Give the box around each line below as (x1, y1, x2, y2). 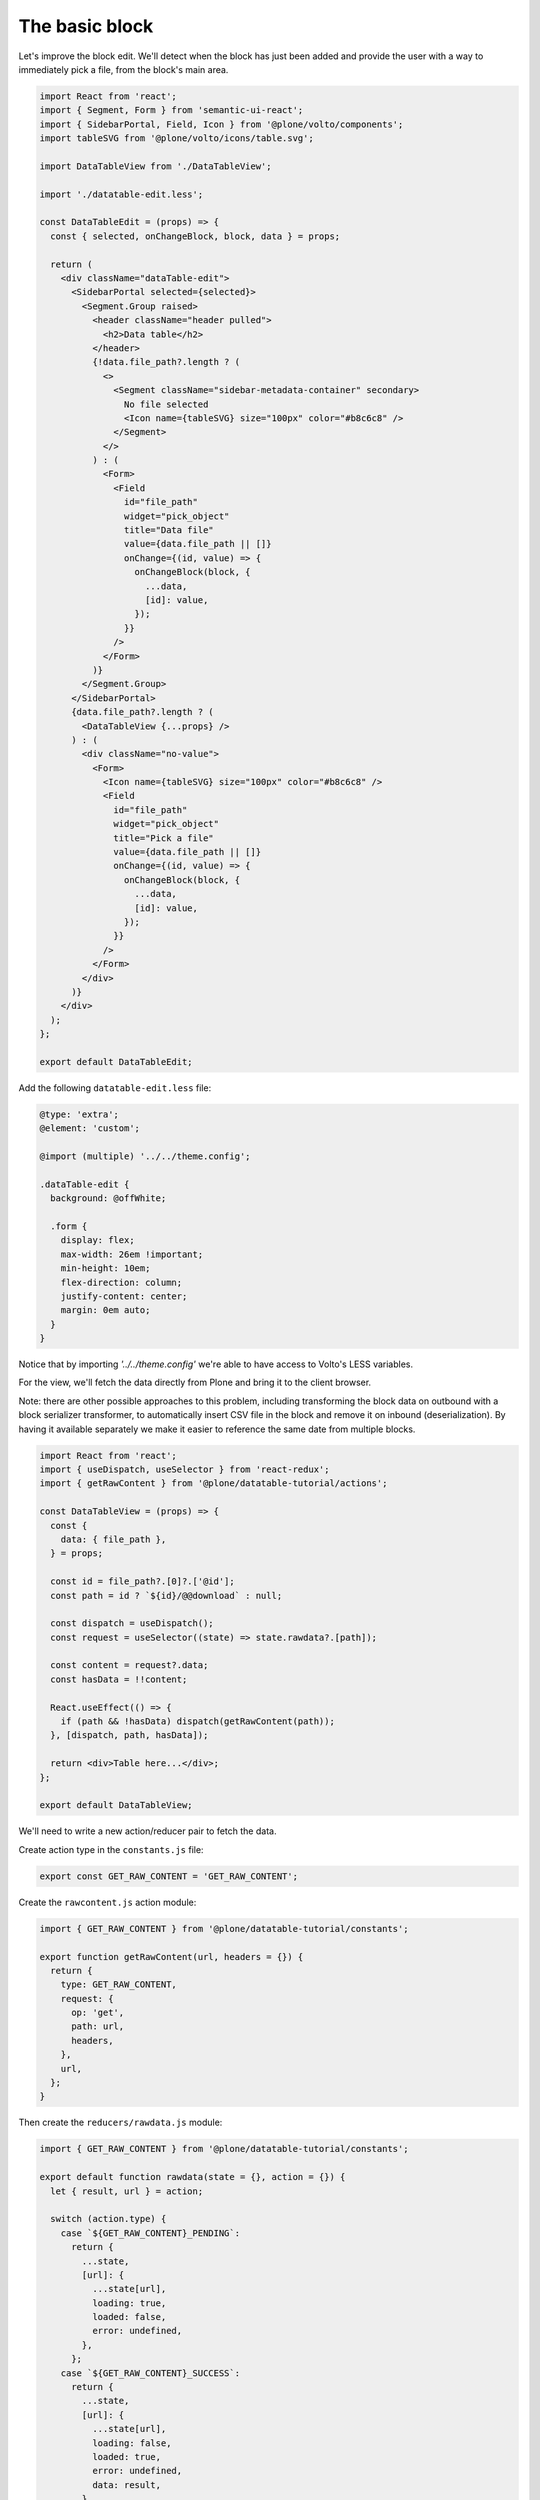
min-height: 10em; (60, 1263, 151, 1274)
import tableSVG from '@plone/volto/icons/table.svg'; (39, 133, 314, 144)
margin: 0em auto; (60, 1305, 151, 1316)
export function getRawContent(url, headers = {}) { (39, 1951, 304, 1962)
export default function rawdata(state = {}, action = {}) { (39, 2171, 346, 2183)
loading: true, (91, 2297, 167, 2309)
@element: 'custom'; (39, 1123, 140, 1134)
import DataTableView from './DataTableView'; (39, 160, 272, 172)
